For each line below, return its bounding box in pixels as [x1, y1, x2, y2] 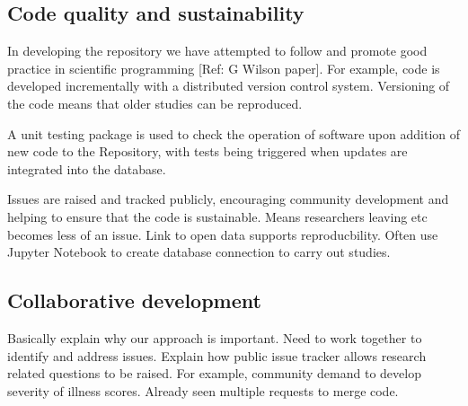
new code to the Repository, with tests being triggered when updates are [7, 142, 408, 161]
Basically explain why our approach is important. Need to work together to [7, 328, 422, 347]
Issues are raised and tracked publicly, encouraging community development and [7, 190, 449, 208]
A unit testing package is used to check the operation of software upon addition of [7, 124, 460, 143]
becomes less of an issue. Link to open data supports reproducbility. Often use [7, 225, 438, 243]
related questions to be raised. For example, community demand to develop [7, 364, 421, 383]
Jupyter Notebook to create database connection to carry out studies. [7, 243, 391, 261]
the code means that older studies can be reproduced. [7, 93, 303, 112]
